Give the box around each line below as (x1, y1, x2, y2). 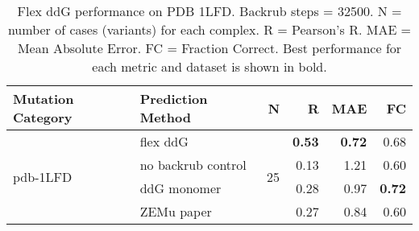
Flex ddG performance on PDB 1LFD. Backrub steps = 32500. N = (17, 2, 402, 20)
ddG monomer (139, 179, 222, 197)
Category (13, 108, 73, 126)
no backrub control (139, 155, 247, 174)
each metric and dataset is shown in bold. (92, 57, 327, 76)
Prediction (139, 89, 208, 108)
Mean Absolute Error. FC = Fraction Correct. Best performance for (17, 39, 402, 57)
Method (139, 108, 191, 126)
